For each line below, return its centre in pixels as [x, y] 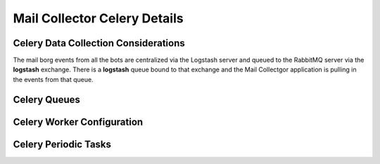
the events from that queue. [53, 79]
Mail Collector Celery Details [98, 18]
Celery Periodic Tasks [62, 144]
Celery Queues [46, 99]
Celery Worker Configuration [78, 122]
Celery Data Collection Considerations [99, 43]
